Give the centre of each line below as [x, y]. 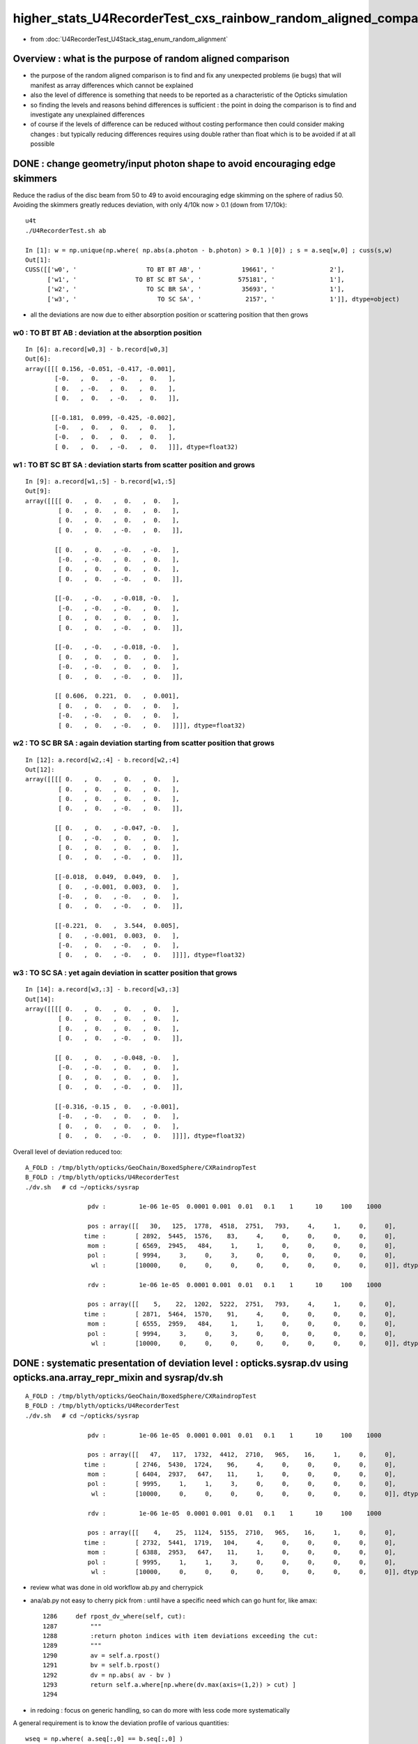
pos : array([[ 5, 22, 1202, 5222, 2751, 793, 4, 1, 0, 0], [242, 1304]
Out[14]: [40, 999]
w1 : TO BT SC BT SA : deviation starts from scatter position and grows [134, 465]
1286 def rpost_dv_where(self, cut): [114, 1616]
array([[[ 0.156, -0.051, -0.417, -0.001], [101, 369]
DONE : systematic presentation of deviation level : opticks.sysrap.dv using [180, 1363]
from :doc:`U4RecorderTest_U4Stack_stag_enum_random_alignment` [129, 39]
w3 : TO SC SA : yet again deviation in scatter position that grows [125, 973]
